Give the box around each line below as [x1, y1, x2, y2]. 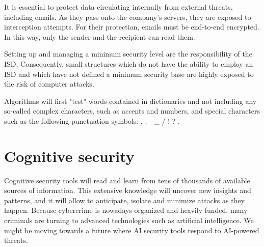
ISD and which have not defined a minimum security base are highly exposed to [4, 68, 254, 79]
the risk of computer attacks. [4, 78, 94, 89]
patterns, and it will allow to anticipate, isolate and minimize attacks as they [4, 195, 245, 205]
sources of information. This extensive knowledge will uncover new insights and [4, 185, 251, 196]
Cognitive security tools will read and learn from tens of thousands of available [4, 175, 250, 185]
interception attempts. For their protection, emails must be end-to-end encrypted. [4, 21, 259, 32]
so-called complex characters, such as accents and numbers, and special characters [4, 105, 260, 116]
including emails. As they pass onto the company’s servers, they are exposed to [4, 11, 251, 22]
